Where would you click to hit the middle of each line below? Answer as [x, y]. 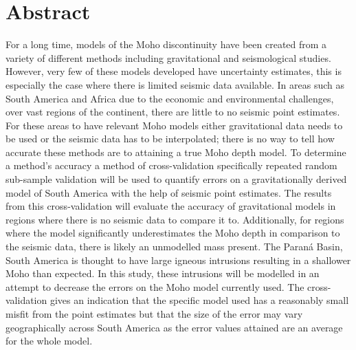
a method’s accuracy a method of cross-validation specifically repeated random [171, 165]
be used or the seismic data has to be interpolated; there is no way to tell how [170, 139]
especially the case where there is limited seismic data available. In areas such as [175, 84]
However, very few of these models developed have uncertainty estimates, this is [174, 71]
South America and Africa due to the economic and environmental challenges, [170, 98]
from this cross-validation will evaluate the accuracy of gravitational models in [171, 206]
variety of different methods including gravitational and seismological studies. [168, 57]
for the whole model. [49, 341]
